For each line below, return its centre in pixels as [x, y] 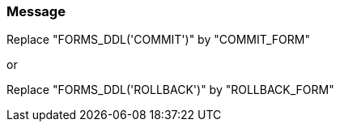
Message [36, 11]
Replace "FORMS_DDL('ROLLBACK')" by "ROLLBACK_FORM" [170, 90]
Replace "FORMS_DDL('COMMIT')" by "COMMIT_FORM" [158, 40]
